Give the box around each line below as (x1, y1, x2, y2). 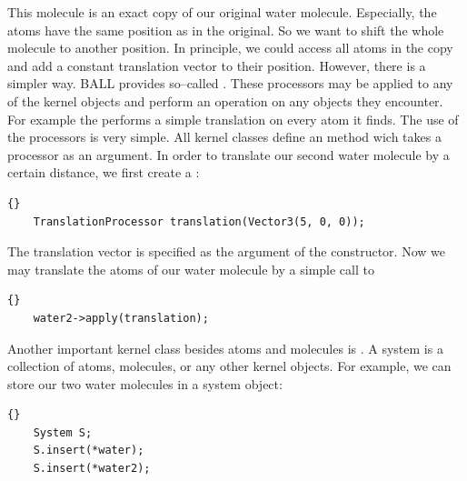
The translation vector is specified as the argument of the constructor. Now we (7, 242, 445, 261)
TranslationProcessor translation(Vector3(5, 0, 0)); (33, 215, 365, 228)
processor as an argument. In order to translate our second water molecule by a (7, 145, 450, 164)
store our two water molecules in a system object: (7, 374, 283, 393)
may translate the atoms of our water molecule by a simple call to (7, 259, 374, 278)
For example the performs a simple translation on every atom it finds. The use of (7, 109, 459, 128)
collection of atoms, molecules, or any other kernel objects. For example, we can (7, 356, 452, 376)
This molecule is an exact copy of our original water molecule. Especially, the (7, 3, 437, 21)
